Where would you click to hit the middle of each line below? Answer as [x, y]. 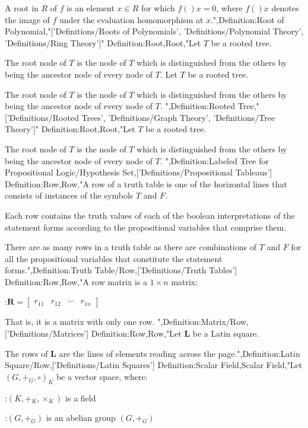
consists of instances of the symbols [69, 195]
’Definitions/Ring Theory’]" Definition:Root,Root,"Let [103, 42]
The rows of [26, 353]
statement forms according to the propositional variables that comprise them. [146, 227]
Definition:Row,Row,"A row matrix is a [76, 281]
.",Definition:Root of [247, 19]
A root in [22, 8]
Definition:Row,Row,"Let [136, 333]
